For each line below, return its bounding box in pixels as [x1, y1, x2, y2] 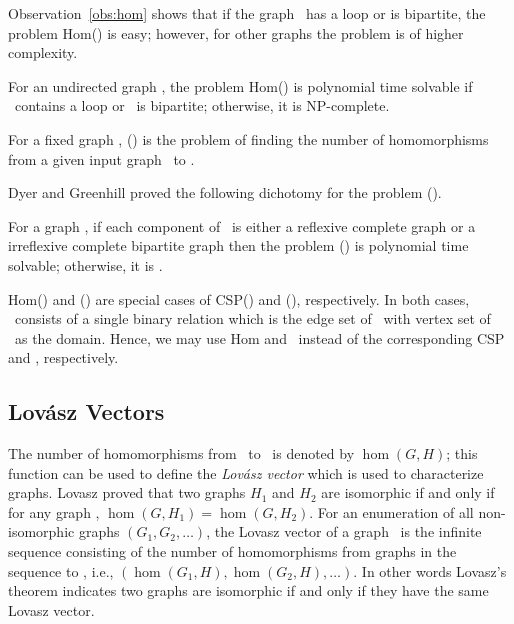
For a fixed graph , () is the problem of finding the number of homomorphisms [8, 128, 489, 149]
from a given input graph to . [8, 148, 195, 169]
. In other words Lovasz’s [353, 560, 507, 581]
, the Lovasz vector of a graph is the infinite [206, 521, 482, 542]
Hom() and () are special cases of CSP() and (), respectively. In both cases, [8, 288, 470, 309]
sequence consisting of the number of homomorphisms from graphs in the [8, 541, 457, 562]
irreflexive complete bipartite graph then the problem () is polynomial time [8, 235, 469, 256]
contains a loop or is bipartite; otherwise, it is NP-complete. [14, 95, 390, 116]
